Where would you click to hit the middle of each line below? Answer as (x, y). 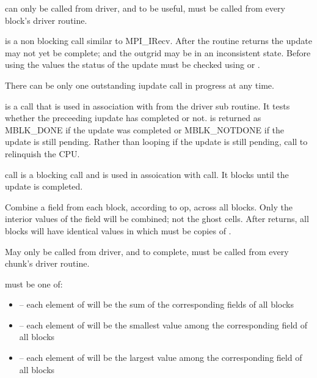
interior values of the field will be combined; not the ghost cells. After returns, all (157, 219)
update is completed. (44, 186)
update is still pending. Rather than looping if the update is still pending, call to (156, 142)
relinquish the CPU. (42, 153)
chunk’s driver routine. (47, 263)
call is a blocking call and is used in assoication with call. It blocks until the (147, 174)
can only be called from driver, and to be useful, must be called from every (145, 8)
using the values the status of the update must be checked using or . (133, 65)
